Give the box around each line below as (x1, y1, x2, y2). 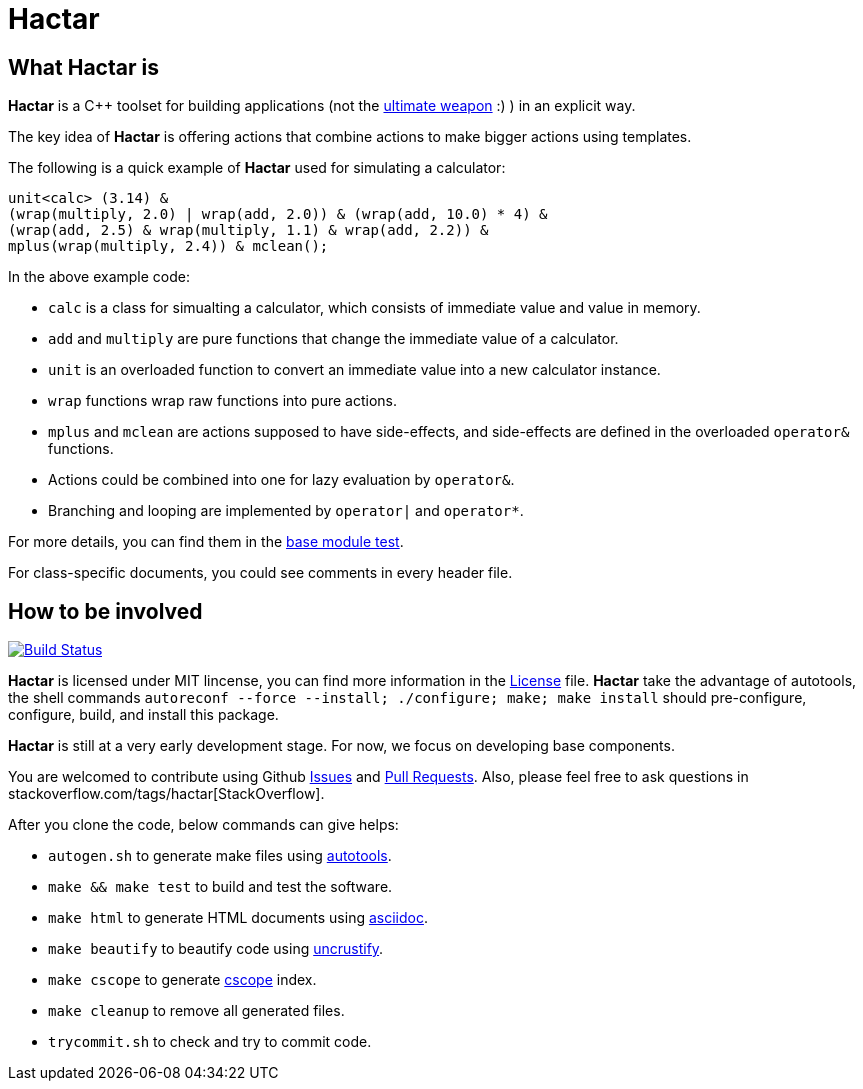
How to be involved (8, 598, 203, 624)
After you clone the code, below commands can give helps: (8, 816, 399, 834)
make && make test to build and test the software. (48, 878, 393, 896)
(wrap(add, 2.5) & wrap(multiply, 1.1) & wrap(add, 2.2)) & (8, 222, 489, 239)
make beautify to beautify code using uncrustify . (48, 940, 384, 958)
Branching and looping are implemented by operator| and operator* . (48, 502, 524, 520)
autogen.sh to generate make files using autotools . (48, 847, 392, 865)
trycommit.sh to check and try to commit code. (48, 1033, 372, 1051)
